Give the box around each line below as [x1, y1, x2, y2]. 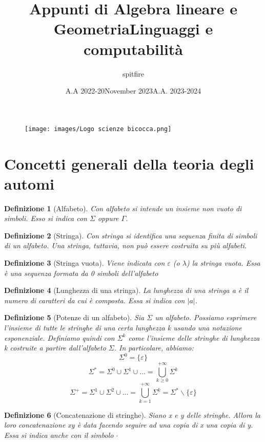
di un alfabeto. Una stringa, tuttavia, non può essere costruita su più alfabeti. [4, 240, 247, 251]
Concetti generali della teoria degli [4, 153, 254, 174]
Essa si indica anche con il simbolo [4, 429, 114, 440]
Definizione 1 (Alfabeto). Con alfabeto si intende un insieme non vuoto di [4, 202, 242, 213]
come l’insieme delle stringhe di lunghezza [128, 332, 260, 343]
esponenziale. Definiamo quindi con [4, 332, 115, 343]
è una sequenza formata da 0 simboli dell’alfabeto [4, 267, 158, 278]
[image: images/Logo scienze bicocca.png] [25, 125, 172, 133]
